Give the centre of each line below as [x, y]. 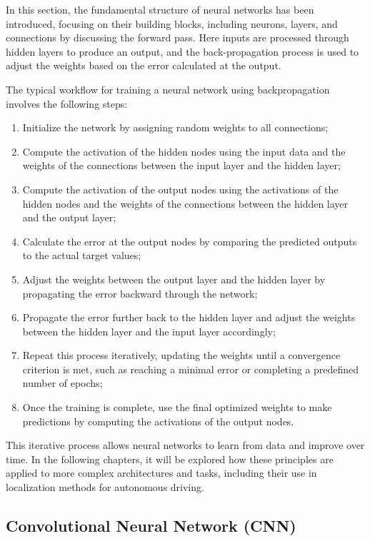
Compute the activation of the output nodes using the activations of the [180, 189]
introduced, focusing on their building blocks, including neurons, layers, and [172, 23]
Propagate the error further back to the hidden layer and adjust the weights [189, 317]
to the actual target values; [82, 255]
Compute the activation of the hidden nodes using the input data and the [184, 151]
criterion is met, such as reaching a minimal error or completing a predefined [191, 369]
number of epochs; [62, 383]
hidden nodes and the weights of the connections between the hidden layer [185, 203]
